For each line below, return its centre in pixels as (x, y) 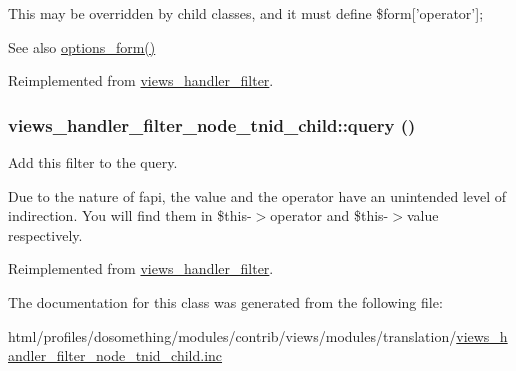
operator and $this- (329, 215)
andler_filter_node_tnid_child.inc (115, 355)
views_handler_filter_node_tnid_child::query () (212, 124)
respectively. (45, 234)
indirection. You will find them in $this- (130, 215)
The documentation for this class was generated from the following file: (225, 301)
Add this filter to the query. (93, 162)
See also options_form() (82, 46)
